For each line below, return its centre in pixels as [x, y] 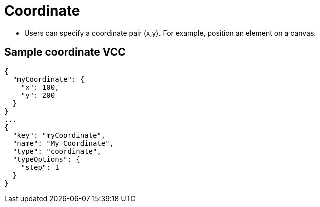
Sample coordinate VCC [65, 52]
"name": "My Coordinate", [63, 143]
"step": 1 [40, 167]
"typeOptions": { [46, 159]
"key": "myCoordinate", [59, 135]
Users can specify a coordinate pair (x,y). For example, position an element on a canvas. [170, 33]
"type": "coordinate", [57, 151]
